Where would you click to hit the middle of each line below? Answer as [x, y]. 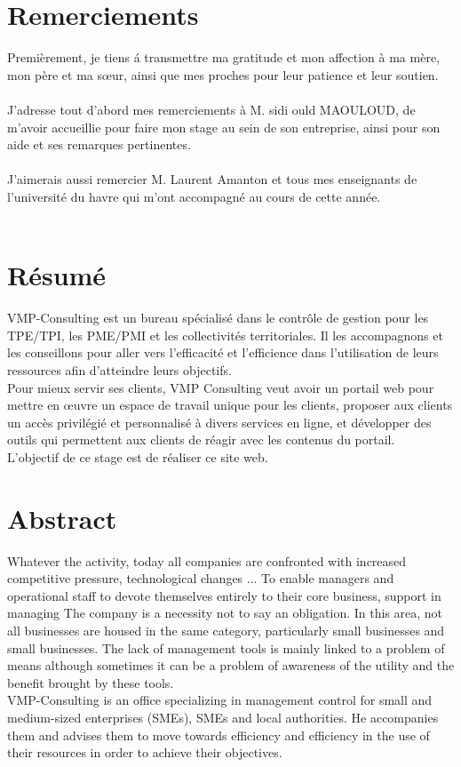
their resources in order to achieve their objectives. [145, 752]
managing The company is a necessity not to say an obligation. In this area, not [225, 613]
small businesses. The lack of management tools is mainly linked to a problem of [226, 647]
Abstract [62, 518]
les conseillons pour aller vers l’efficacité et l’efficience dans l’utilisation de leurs [223, 352]
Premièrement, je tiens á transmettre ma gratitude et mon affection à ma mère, [224, 57]
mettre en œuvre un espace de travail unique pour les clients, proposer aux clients [230, 405]
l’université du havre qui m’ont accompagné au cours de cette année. [194, 196]
